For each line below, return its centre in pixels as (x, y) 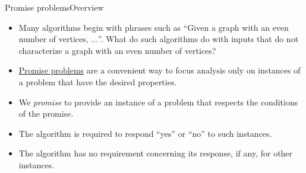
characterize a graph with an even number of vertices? (117, 50)
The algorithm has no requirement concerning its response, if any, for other (156, 153)
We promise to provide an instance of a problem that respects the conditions (158, 102)
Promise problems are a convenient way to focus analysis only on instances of (160, 70)
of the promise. (46, 113)
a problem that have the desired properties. (98, 81)
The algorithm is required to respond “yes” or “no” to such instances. (145, 133)
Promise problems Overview (54, 7)
